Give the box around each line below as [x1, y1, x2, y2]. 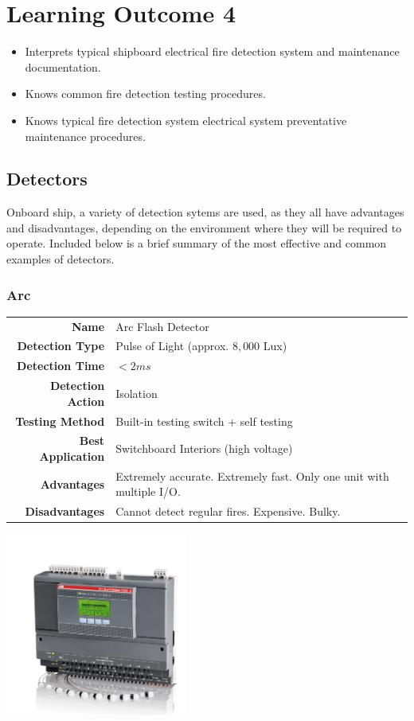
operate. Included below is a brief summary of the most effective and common [6, 235, 387, 251]
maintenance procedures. [25, 127, 146, 144]
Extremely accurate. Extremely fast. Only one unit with [115, 467, 389, 484]
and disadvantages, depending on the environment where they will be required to [6, 219, 402, 236]
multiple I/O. [115, 483, 181, 500]
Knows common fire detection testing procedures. [25, 85, 266, 102]
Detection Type [17, 337, 105, 354]
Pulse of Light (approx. [115, 337, 229, 354]
